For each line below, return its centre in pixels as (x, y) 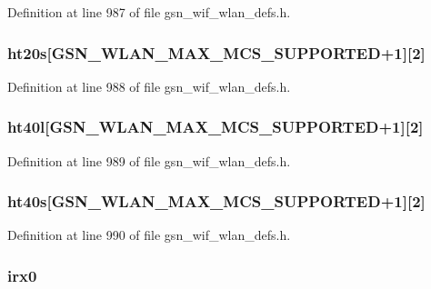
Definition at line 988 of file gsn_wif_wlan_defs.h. (149, 86)
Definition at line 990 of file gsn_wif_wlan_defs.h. (149, 235)
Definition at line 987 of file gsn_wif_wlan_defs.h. (149, 12)
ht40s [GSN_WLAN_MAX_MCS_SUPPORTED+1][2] (216, 201)
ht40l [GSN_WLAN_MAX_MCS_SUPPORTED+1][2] (215, 127)
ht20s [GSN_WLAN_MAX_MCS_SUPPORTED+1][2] (216, 52)
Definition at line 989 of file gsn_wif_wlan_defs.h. (149, 160)
